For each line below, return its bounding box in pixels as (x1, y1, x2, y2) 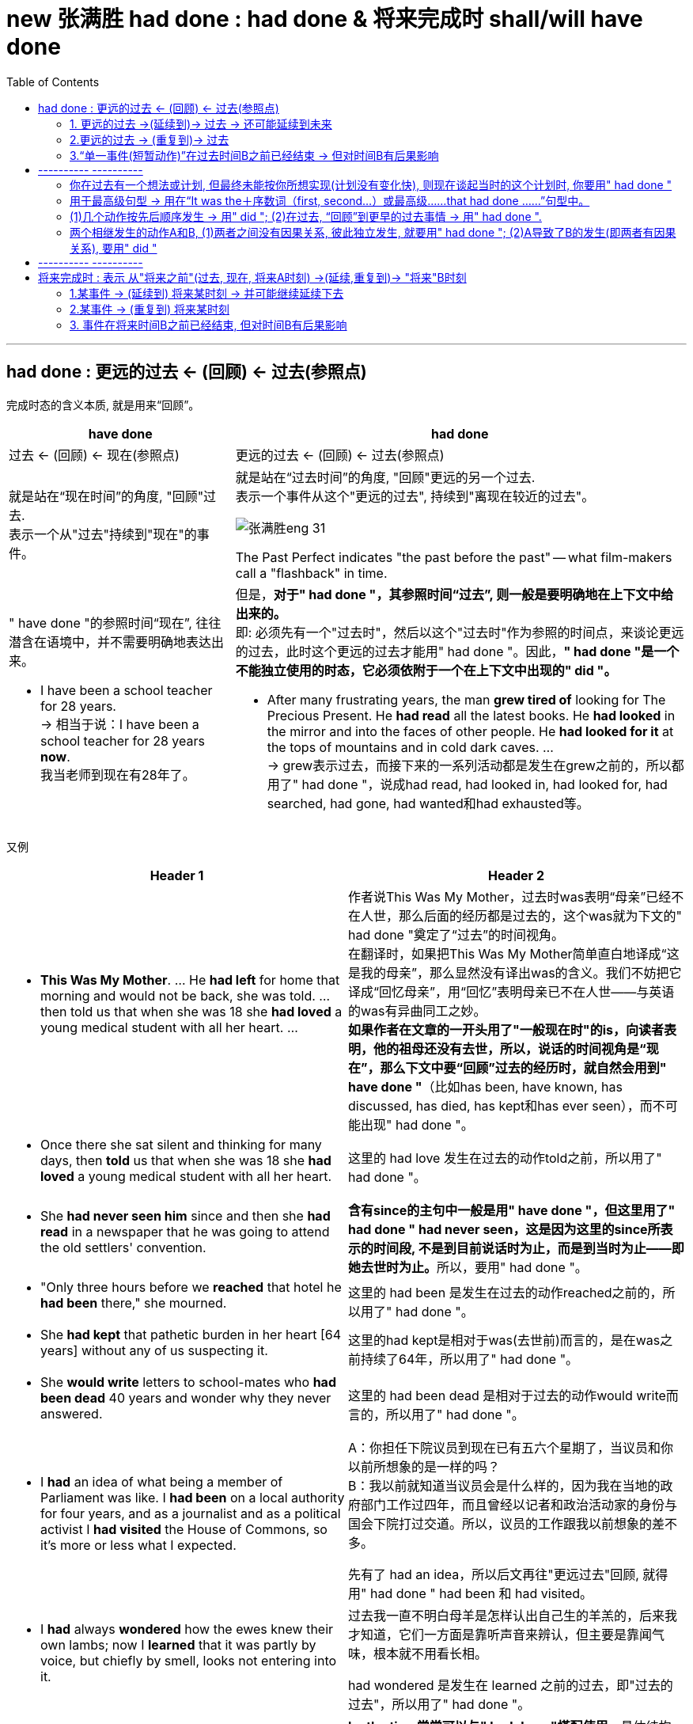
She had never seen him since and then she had (40, 1207, 331, 1224)
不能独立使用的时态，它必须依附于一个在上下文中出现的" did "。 (235, 662, 617, 678)
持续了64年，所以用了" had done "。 (361, 1350, 579, 1367)
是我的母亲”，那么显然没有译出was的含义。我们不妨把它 (348, 964, 682, 981)
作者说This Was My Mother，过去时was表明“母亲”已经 (348, 888, 672, 905)
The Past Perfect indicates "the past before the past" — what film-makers (235, 549, 672, 565)
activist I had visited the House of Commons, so (40, 1521, 328, 1537)
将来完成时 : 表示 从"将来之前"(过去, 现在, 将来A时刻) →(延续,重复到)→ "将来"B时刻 (38, 270, 467, 284)
